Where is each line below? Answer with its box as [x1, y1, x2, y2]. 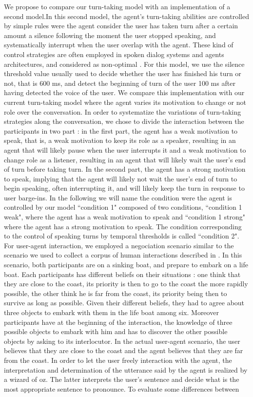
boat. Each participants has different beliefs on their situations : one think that [4, 269, 241, 279]
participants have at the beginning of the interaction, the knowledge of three [4, 317, 233, 327]
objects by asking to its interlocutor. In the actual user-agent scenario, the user [4, 336, 240, 346]
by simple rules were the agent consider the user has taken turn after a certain [4, 20, 238, 31]
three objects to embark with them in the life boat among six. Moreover [4, 307, 219, 317]
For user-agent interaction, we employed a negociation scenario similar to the [4, 240, 234, 250]
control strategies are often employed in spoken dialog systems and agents [4, 49, 224, 59]
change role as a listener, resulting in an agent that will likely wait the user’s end [4, 154, 246, 164]
